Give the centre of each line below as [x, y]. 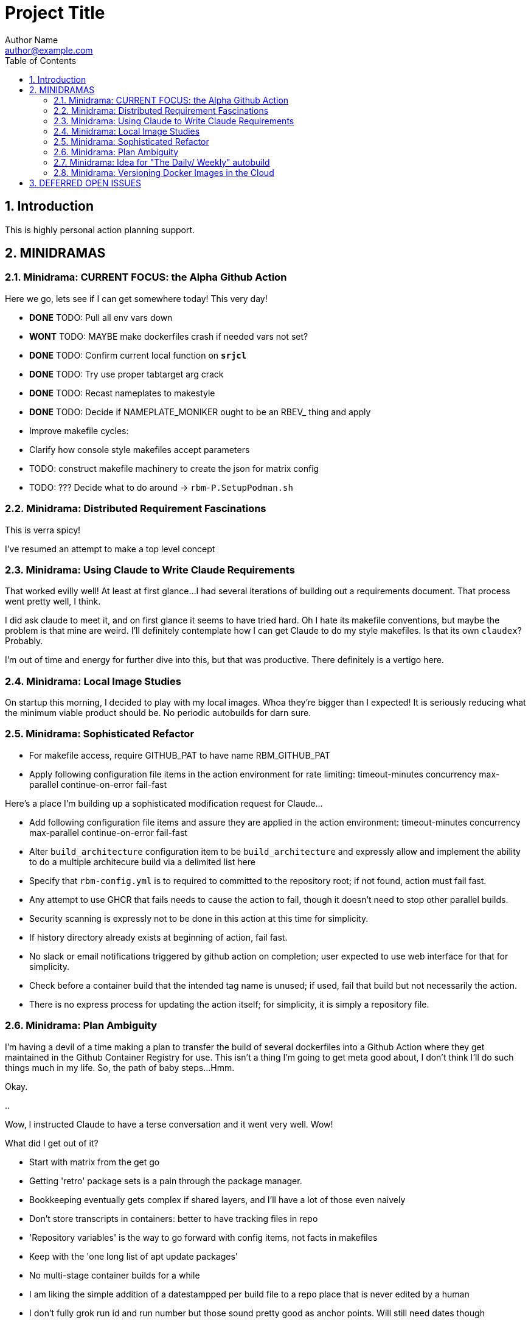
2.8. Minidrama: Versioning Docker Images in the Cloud [164, 172]
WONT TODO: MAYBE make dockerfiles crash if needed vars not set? [169, 336]
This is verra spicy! [43, 530]
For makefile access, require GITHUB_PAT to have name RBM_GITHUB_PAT [180, 755]
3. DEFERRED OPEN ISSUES [85, 183]
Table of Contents [41, 60]
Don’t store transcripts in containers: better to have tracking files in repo [174, 1218]
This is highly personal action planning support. [100, 230]
